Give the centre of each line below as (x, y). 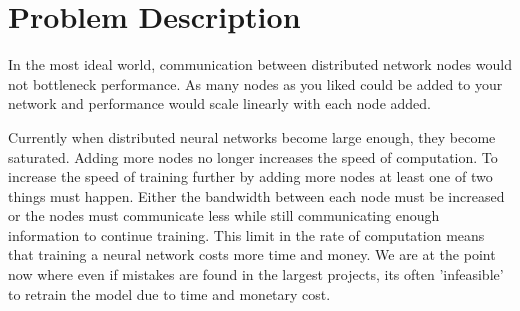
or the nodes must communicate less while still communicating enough (224, 215)
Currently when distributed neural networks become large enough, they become (252, 136)
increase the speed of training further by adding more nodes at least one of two (250, 176)
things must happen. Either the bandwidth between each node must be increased (256, 195)
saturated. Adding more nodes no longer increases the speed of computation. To (253, 156)
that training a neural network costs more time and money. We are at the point (252, 254)
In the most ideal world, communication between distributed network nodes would (260, 64)
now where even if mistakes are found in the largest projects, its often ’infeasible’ (256, 274)
